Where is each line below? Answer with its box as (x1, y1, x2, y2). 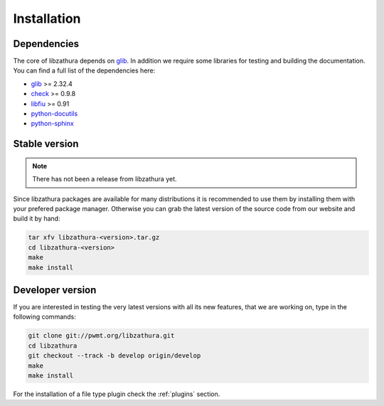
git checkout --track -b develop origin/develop (28, 352, 201, 360)
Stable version (13, 138, 79, 150)
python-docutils (31, 109, 78, 118)
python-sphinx (31, 119, 74, 128)
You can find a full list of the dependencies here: (13, 66, 156, 75)
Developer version (13, 284, 97, 296)
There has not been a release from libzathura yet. (32, 175, 177, 183)
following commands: (13, 313, 76, 321)
